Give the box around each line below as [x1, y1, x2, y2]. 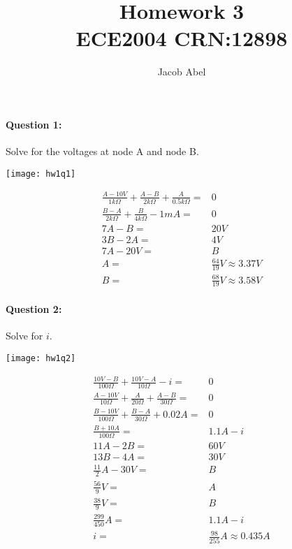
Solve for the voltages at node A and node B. [6, 144, 199, 159]
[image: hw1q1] [6, 168, 76, 179]
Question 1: [6, 117, 62, 131]
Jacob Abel [157, 64, 206, 79]
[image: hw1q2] [6, 353, 76, 363]
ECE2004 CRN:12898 [75, 24, 288, 52]
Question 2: [6, 302, 62, 316]
